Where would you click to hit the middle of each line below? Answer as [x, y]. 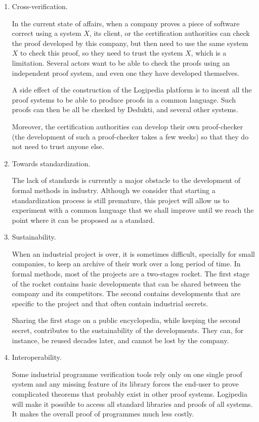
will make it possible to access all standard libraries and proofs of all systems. [132, 404]
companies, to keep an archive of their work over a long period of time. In [126, 264]
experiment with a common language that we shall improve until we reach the [133, 210]
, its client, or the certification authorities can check [169, 33]
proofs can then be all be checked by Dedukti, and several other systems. [125, 109]
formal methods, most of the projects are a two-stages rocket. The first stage [131, 274]
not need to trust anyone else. [58, 146]
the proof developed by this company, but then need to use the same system [130, 43]
